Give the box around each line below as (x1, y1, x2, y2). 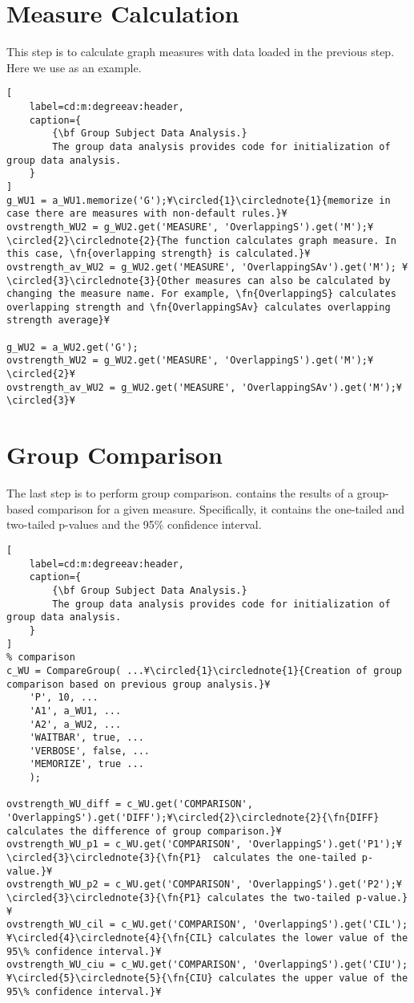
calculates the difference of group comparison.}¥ (6, 825, 282, 837)
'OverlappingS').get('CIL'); (252, 919, 408, 931)
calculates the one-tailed (212, 852, 356, 864)
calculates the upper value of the (218, 972, 408, 984)
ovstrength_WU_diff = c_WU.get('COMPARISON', (6, 798, 253, 810)
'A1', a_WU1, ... (29, 705, 122, 717)
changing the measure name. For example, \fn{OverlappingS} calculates (6, 288, 396, 300)
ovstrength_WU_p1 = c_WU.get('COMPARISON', (6, 839, 242, 851)
